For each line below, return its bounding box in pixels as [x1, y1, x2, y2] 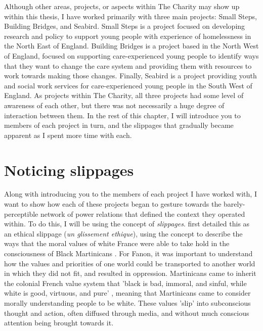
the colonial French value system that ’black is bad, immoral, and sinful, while [4, 277, 247, 288]
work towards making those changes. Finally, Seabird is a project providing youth [4, 70, 257, 81]
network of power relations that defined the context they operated [40, 208, 245, 219]
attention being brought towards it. [4, 317, 114, 328]
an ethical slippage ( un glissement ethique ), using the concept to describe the [4, 228, 243, 239]
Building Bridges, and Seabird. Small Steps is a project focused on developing [4, 21, 245, 31]
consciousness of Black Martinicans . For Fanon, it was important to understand [4, 248, 253, 258]
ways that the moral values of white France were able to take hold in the [4, 238, 230, 249]
